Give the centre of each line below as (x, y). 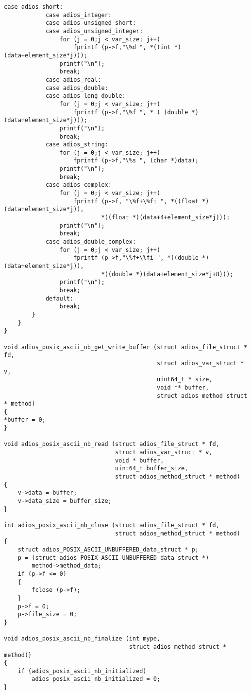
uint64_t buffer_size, (152, 469)
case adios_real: (73, 80)
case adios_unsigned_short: (91, 23)
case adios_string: (77, 145)
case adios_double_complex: (91, 242)
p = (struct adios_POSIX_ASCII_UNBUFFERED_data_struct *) (113, 558)
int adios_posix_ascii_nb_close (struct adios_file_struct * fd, (112, 525)
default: (59, 298)
